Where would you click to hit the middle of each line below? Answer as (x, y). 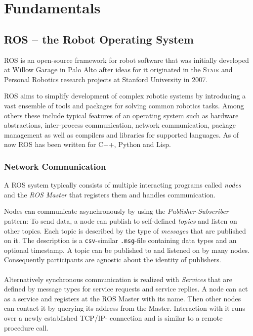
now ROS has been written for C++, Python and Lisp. (88, 144)
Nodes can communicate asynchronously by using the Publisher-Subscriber (116, 211)
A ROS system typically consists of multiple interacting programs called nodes (123, 185)
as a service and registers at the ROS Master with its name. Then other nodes (123, 298)
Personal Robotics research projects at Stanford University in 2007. (106, 79)
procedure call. (26, 327)
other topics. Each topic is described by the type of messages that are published (125, 230)
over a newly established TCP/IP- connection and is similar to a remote (113, 317)
